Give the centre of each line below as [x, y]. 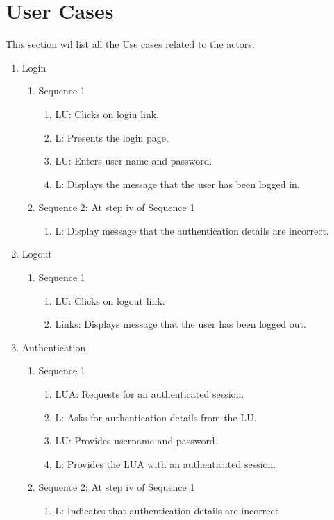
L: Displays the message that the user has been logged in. [177, 184]
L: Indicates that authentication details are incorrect [167, 510]
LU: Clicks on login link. [107, 114]
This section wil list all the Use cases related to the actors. [130, 44]
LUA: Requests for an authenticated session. [150, 394]
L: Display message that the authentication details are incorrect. [192, 230]
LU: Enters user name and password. [134, 161]
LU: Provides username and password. [136, 441]
